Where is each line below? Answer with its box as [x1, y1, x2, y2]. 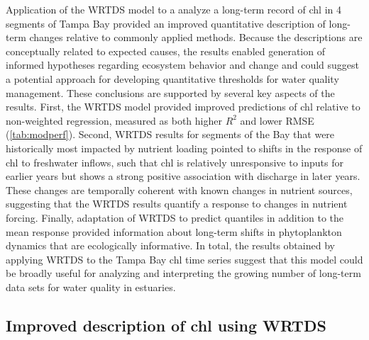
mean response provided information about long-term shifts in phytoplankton [6, 224, 342, 239]
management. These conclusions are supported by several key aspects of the [6, 85, 335, 100]
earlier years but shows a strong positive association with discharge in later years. [6, 169, 360, 183]
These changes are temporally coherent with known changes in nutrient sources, [6, 182, 353, 197]
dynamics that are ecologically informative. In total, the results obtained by [6, 238, 335, 253]
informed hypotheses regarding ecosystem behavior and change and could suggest [6, 57, 360, 72]
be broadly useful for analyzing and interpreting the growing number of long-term [6, 266, 361, 280]
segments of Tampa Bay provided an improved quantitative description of [6, 16, 326, 30]
